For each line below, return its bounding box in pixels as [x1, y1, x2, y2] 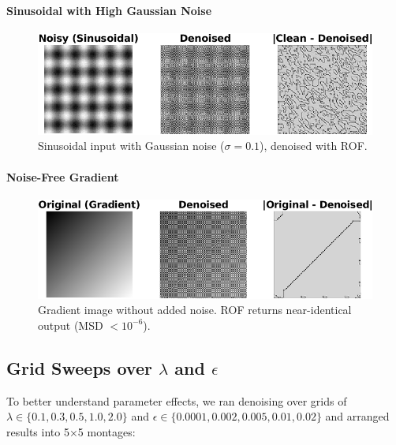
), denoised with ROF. [260, 137, 368, 154]
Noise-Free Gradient [6, 168, 119, 185]
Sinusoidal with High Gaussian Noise [6, 2, 212, 18]
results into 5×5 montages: [6, 423, 136, 439]
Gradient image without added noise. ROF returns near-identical [38, 301, 352, 318]
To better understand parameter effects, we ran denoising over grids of [6, 392, 347, 409]
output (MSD [38, 316, 103, 333]
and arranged [325, 408, 390, 424]
